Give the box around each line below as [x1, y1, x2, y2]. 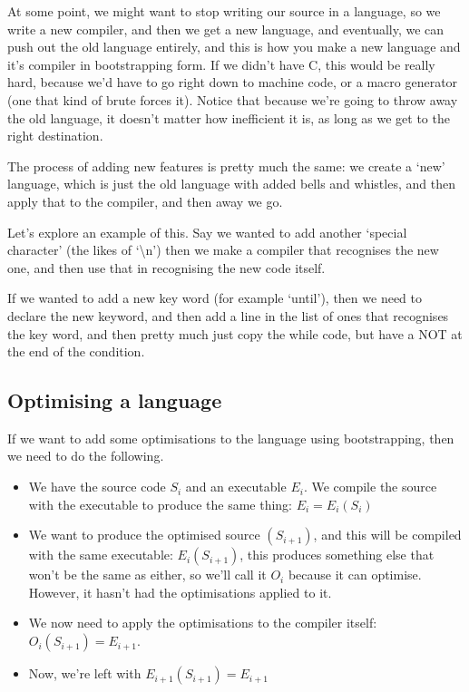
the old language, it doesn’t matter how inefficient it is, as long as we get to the [7, 108, 450, 127]
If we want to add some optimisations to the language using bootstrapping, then [7, 428, 454, 447]
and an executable [185, 477, 287, 496]
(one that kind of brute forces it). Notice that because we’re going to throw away [7, 90, 458, 109]
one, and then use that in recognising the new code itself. [7, 258, 326, 277]
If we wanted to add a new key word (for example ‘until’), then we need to [7, 288, 422, 307]
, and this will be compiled [313, 525, 462, 544]
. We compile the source [303, 477, 437, 496]
